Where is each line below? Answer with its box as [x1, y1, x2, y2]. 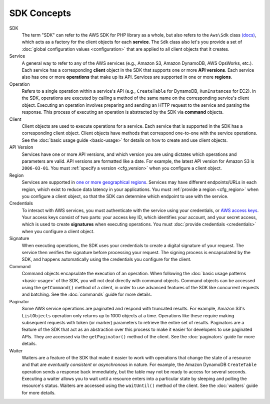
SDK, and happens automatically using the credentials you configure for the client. [21, 256, 192, 263]
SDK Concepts [9, 8, 71, 19]
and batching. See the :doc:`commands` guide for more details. [21, 291, 152, 298]
